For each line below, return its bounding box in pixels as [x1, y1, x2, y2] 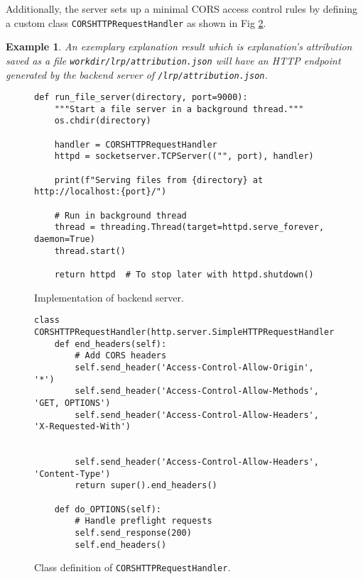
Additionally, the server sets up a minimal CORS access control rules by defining [6, 1, 358, 16]
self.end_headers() [75, 539, 167, 550]
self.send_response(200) [75, 528, 192, 539]
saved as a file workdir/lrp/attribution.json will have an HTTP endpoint [6, 53, 341, 67]
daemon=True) [34, 234, 95, 245]
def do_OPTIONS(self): [54, 504, 161, 514]
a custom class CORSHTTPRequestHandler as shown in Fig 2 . [6, 15, 266, 30]
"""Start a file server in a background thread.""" [54, 104, 304, 114]
